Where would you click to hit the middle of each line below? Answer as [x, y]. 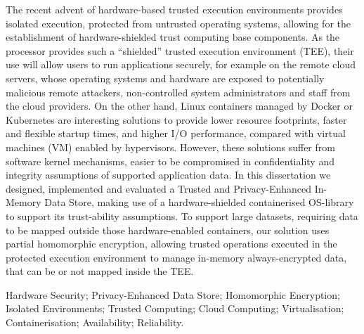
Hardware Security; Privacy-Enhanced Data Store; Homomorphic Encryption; [173, 294]
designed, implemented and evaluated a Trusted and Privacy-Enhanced [159, 188]
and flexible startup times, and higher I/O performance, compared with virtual [176, 133]
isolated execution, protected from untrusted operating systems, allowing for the [178, 23]
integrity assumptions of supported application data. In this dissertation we [168, 175]
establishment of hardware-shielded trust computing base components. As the [173, 37]
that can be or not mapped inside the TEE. [100, 271]
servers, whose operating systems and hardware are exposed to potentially [165, 78]
